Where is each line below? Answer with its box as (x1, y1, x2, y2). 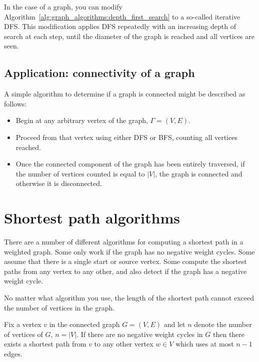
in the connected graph (49, 319, 120, 329)
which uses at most (175, 338, 234, 349)
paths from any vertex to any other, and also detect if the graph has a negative (4, 265, 247, 276)
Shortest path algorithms (4, 207, 180, 228)
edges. (4, 348, 22, 358)
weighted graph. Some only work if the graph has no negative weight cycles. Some (4, 246, 255, 256)
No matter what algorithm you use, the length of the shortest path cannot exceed (4, 292, 254, 303)
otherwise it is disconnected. (15, 178, 102, 188)
